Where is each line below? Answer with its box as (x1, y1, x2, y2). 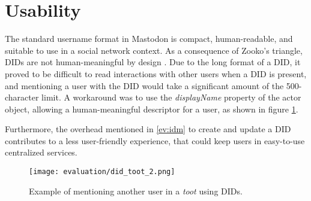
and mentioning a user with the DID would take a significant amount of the (5, 79, 284, 92)
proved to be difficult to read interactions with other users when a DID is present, (5, 67, 307, 80)
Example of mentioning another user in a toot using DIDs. (29, 184, 243, 197)
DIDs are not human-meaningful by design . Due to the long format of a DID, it (5, 56, 301, 68)
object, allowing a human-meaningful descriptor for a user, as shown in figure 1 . (5, 102, 298, 115)
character (5, 91, 39, 103)
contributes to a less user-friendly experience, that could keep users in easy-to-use (5, 134, 305, 147)
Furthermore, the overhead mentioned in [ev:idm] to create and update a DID (5, 123, 291, 135)
